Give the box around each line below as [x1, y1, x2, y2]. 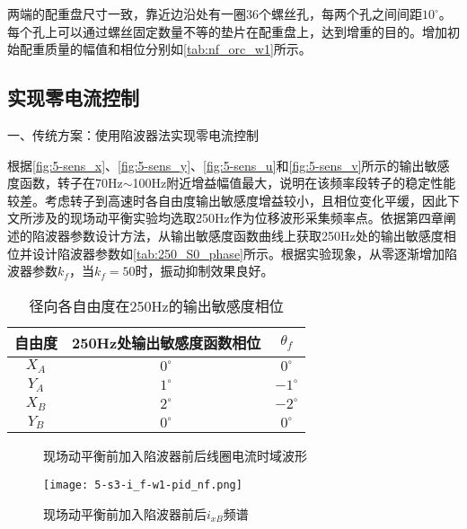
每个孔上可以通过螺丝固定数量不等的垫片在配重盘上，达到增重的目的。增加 [7, 22, 447, 40]
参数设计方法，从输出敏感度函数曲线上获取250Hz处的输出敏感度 [69, 225, 444, 244]
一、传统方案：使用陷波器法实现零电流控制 [7, 125, 259, 144]
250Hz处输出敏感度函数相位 [72, 331, 261, 353]
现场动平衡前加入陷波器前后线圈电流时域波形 [43, 446, 307, 465]
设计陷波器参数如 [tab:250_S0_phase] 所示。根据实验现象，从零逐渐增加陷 [31, 243, 457, 262]
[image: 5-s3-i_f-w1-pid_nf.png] [43, 479, 242, 492]
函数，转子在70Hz [19, 173, 123, 192]
